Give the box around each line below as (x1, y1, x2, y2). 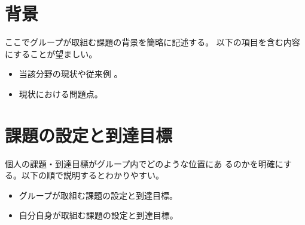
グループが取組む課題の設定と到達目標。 (19, 189, 178, 201)
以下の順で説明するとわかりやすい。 (21, 169, 164, 181)
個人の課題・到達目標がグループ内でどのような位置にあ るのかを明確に (5, 157, 283, 169)
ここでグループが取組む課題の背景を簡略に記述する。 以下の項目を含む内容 (5, 36, 300, 48)
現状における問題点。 (19, 87, 103, 100)
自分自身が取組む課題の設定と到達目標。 (19, 209, 178, 221)
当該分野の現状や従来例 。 (19, 67, 123, 80)
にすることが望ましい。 (5, 47, 97, 60)
